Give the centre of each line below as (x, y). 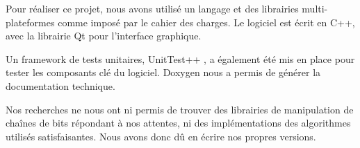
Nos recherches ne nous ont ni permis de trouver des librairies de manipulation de (180, 109)
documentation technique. (60, 85)
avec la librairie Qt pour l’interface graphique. (104, 36)
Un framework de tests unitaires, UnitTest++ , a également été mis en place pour (180, 58)
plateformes (30, 22)
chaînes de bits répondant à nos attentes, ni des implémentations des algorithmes (178, 123)
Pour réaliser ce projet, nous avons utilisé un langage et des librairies (152, 8)
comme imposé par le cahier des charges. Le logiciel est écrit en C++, (206, 22)
